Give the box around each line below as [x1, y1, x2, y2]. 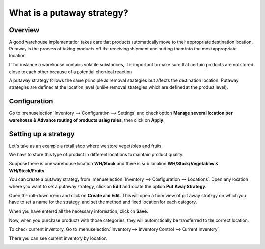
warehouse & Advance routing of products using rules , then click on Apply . [9, 117, 165, 123]
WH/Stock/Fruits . [9, 167, 46, 174]
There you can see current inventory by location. [9, 235, 108, 241]
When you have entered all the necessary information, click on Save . [9, 208, 148, 214]
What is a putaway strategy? [9, 7, 129, 18]
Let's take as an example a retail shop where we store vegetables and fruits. [9, 143, 163, 149]
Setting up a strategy [9, 130, 75, 138]
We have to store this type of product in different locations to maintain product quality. [9, 152, 184, 157]
